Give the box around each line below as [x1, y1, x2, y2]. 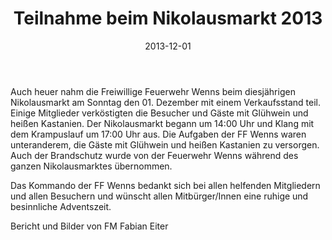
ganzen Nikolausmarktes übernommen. [10, 160, 173, 172]
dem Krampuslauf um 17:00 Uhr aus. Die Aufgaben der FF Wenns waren [10, 128, 307, 140]
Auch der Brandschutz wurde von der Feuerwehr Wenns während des [10, 149, 299, 161]
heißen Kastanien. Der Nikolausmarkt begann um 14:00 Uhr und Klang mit [10, 117, 315, 129]
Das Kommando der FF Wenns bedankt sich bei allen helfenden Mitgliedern [10, 179, 321, 191]
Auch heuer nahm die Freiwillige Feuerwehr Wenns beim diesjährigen [10, 85, 296, 97]
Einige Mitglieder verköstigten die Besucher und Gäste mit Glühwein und [10, 107, 309, 119]
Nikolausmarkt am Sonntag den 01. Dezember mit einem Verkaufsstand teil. [10, 96, 321, 108]
